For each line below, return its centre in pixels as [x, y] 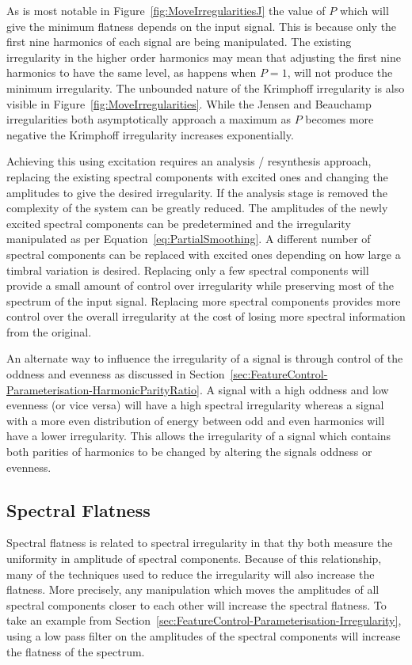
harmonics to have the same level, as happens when [132, 72]
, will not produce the [340, 72]
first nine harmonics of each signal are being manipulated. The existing [179, 42]
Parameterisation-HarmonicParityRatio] [103, 389]
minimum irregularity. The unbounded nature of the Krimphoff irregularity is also [206, 87]
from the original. [49, 331]
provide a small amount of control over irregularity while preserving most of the [200, 285]
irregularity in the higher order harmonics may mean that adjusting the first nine [204, 57]
